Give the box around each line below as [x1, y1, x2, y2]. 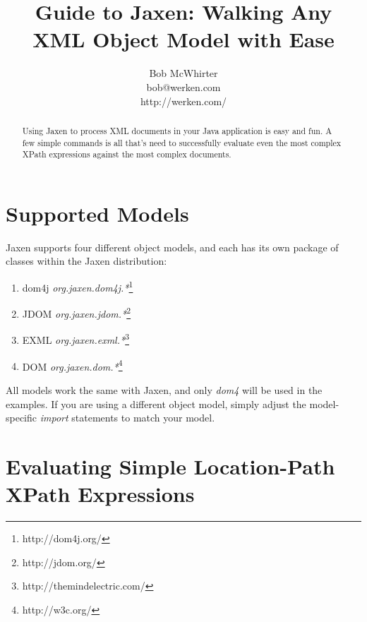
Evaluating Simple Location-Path [6, 451, 335, 480]
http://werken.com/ [140, 93, 227, 108]
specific [6, 410, 37, 425]
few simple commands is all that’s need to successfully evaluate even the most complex [22, 136, 342, 148]
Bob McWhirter [149, 66, 218, 80]
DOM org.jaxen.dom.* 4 [22, 357, 123, 373]
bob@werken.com [146, 79, 221, 94]
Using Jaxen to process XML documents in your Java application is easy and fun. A [22, 124, 332, 136]
